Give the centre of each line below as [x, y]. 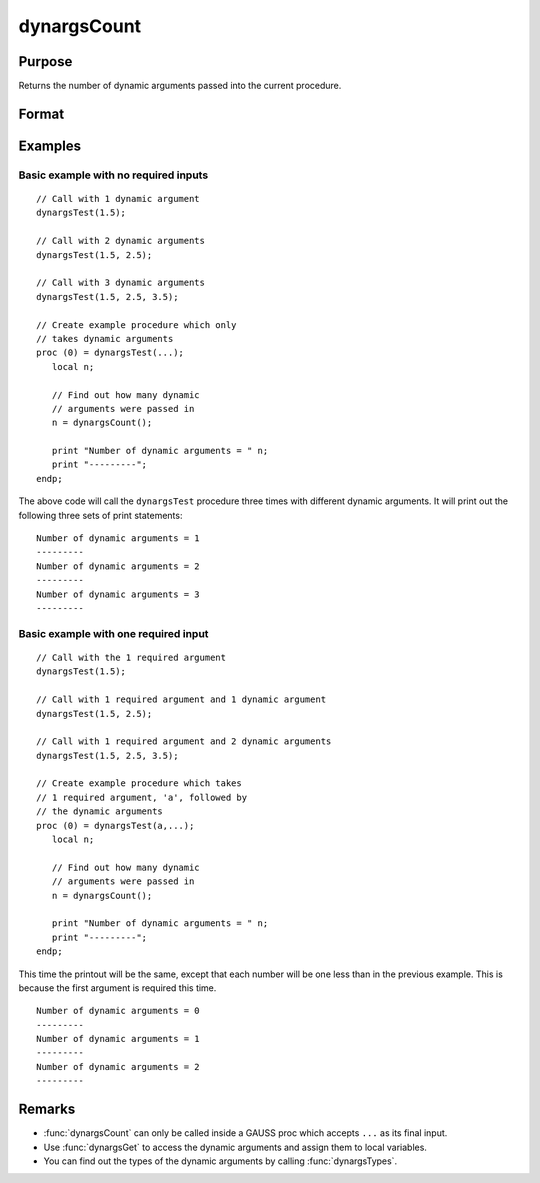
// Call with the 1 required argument [131, 657]
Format [41, 113]
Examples [50, 145]
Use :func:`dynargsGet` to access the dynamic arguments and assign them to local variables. [235, 1147]
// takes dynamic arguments [105, 338]
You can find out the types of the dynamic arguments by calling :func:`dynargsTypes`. [220, 1161]
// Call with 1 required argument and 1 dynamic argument [181, 699]
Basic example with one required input [113, 633]
